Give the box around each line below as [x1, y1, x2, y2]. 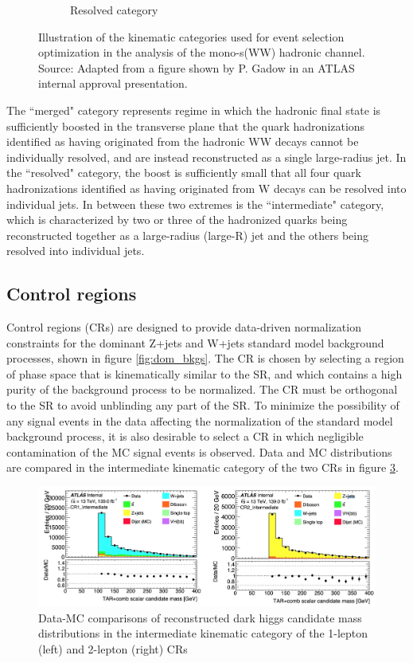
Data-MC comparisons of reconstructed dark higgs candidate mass [38, 609, 362, 626]
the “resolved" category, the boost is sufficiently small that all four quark [6, 164, 361, 181]
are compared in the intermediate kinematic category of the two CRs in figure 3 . [6, 459, 399, 476]
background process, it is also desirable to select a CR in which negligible [6, 428, 364, 445]
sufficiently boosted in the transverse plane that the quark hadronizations [6, 117, 365, 134]
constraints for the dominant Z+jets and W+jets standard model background [6, 334, 384, 351]
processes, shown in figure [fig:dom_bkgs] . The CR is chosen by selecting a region [6, 350, 404, 367]
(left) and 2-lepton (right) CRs [38, 640, 188, 657]
